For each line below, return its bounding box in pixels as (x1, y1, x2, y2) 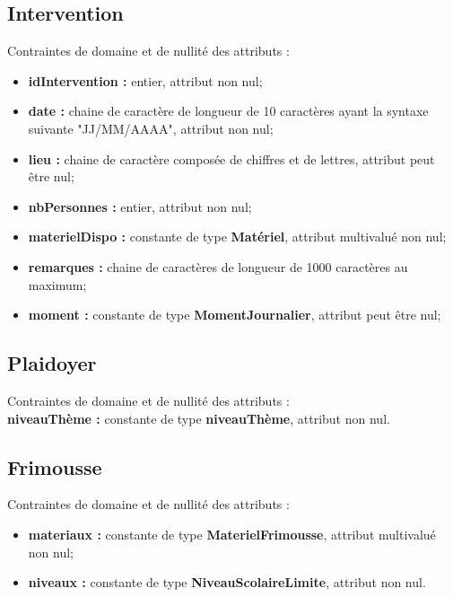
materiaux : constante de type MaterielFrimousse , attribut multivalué (28, 524, 436, 543)
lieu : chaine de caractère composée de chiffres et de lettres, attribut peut (28, 149, 435, 168)
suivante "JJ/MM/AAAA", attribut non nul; (28, 119, 274, 137)
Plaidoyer (7, 349, 97, 377)
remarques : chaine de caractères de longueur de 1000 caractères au (28, 257, 408, 276)
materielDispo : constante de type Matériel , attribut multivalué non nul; (28, 227, 447, 246)
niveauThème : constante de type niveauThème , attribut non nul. (7, 408, 390, 427)
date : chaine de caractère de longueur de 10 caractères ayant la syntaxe (28, 101, 429, 120)
